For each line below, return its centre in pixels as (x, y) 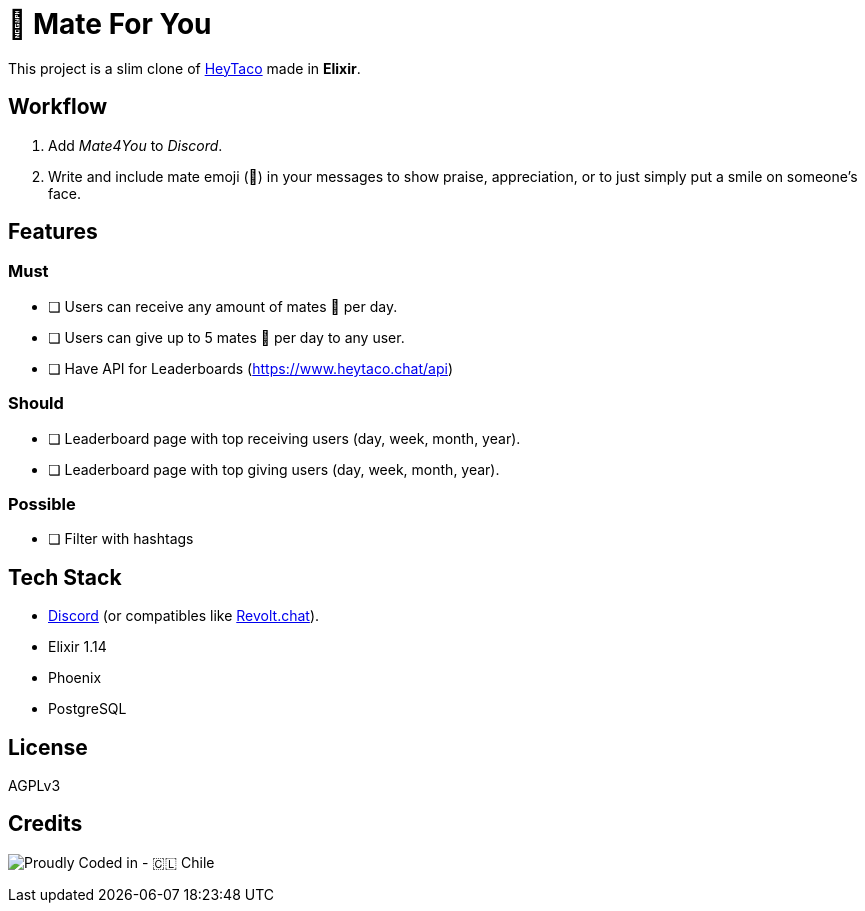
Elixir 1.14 (77, 647)
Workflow (58, 107)
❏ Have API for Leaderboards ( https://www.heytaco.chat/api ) (251, 368)
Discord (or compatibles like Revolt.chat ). (184, 616)
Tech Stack (65, 577)
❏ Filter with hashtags (121, 539)
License (48, 747)
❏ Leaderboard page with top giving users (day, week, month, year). (274, 469)
